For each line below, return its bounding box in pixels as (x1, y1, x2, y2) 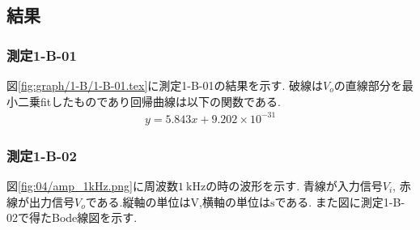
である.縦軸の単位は (85, 193, 191, 210)
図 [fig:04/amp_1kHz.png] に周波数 (6, 177, 178, 194)
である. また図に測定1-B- (274, 193, 405, 210)
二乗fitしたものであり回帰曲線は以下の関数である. (17, 92, 281, 109)
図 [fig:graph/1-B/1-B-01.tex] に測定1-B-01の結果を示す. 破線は (6, 77, 324, 93)
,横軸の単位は (198, 193, 270, 210)
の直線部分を (333, 77, 402, 93)
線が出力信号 (6, 193, 74, 210)
